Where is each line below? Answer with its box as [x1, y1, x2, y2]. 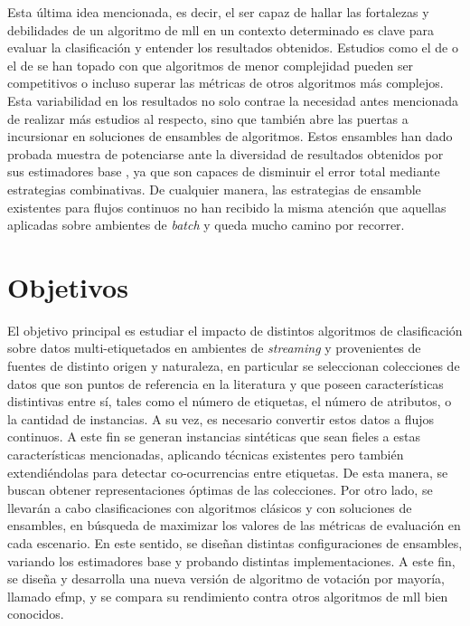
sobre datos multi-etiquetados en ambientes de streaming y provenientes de [7, 338, 421, 357]
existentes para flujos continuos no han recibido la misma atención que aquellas [7, 197, 446, 216]
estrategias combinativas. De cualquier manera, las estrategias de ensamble [7, 179, 421, 198]
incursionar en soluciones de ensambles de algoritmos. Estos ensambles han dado [7, 127, 453, 146]
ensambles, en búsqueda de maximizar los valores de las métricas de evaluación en [7, 516, 461, 535]
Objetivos [7, 268, 128, 305]
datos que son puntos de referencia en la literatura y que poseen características [7, 374, 444, 393]
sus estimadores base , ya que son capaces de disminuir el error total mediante [7, 162, 440, 181]
